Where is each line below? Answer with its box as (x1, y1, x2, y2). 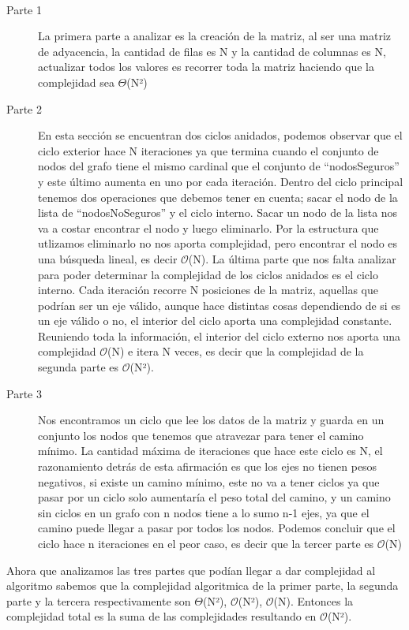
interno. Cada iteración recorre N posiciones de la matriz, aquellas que (38, 281, 378, 298)
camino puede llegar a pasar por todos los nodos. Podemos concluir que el (38, 520, 396, 536)
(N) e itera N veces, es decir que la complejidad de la (107, 343, 364, 360)
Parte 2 (6, 100, 42, 117)
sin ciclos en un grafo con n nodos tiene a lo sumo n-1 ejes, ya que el (38, 504, 370, 520)
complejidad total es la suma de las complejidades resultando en (6, 608, 317, 624)
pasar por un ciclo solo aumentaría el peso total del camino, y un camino (38, 489, 391, 505)
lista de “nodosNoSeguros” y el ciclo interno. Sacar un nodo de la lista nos (38, 204, 398, 221)
